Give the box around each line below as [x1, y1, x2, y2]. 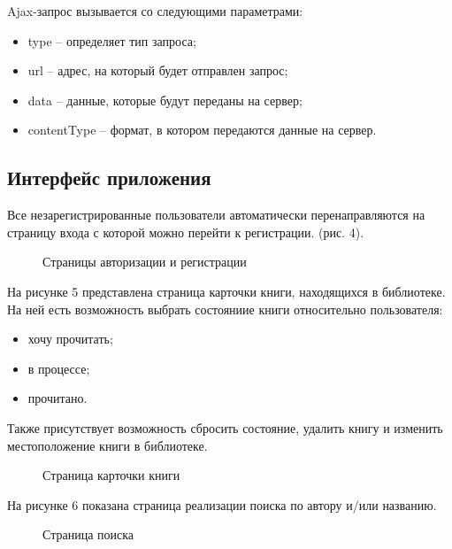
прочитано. [27, 389, 88, 407]
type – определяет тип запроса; [27, 31, 196, 50]
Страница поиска [42, 525, 134, 544]
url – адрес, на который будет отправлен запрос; [27, 61, 288, 80]
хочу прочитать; [27, 329, 113, 348]
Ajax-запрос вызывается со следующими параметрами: [7, 2, 303, 19]
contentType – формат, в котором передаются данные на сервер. [27, 120, 377, 139]
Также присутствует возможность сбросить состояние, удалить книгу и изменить [7, 418, 443, 437]
